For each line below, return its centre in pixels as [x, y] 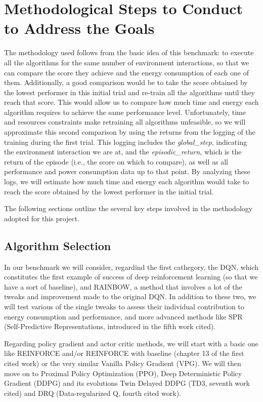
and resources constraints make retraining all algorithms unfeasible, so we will [125, 122]
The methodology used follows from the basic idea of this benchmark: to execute [129, 52]
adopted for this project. [42, 218]
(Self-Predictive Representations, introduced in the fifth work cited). [110, 326]
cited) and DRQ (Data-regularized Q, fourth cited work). [93, 393]
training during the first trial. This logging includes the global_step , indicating [125, 142]
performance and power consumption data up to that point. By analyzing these [127, 171]
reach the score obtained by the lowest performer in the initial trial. [109, 191]
